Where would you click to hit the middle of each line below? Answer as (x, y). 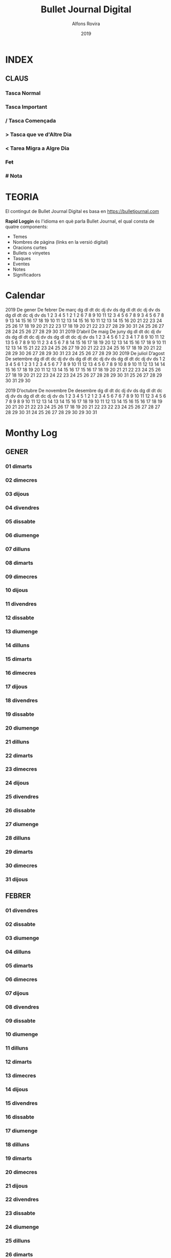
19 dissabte (20, 714)
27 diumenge (22, 824)
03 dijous (17, 494)
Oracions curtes (30, 247)
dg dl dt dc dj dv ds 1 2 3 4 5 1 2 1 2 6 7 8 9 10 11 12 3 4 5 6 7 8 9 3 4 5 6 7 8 (85, 315)
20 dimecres (21, 1172)
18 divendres (22, 700)
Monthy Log (31, 433)
